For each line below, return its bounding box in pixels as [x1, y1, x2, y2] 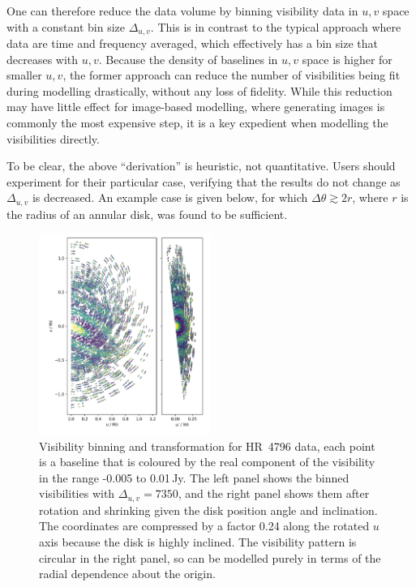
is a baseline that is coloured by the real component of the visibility [39, 453, 375, 470]
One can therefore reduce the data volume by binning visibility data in [6, 2, 358, 19]
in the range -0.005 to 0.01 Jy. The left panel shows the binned [39, 469, 350, 486]
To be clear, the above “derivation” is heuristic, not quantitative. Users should [6, 157, 396, 174]
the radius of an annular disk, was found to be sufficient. [6, 205, 288, 222]
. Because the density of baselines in [98, 50, 278, 67]
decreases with [6, 50, 79, 67]
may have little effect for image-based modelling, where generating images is [6, 98, 385, 115]
